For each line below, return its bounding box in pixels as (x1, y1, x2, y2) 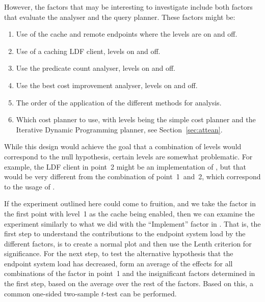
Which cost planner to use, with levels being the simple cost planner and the (16, 114, 256, 125)
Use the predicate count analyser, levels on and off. (16, 63, 175, 73)
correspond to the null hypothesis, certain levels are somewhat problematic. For (4, 151, 253, 161)
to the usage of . (4, 181, 55, 191)
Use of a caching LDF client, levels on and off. (16, 45, 161, 56)
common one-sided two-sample (4, 288, 99, 298)
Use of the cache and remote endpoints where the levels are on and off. (16, 29, 237, 39)
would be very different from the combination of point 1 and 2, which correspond (4, 171, 261, 182)
